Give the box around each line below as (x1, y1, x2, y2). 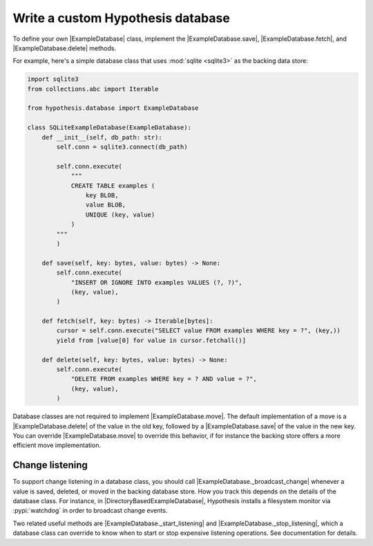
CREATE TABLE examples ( (70, 182, 155, 189)
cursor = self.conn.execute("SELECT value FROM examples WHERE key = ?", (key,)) (56, 327, 341, 335)
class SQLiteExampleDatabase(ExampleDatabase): (27, 124, 191, 131)
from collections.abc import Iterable (27, 85, 159, 93)
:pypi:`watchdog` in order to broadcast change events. (12, 507, 168, 515)
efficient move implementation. (12, 441, 102, 449)
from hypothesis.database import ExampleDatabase (27, 104, 199, 112)
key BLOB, (85, 191, 119, 199)
